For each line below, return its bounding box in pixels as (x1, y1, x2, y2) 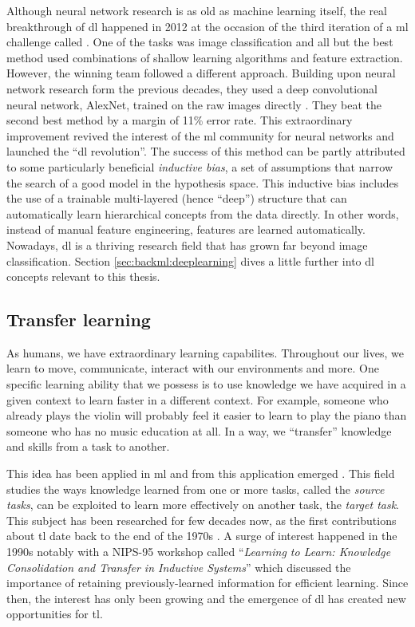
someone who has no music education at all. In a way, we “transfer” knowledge (6, 422, 392, 439)
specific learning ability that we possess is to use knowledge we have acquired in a (6, 376, 406, 392)
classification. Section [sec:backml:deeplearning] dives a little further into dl (6, 252, 374, 269)
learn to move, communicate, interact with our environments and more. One (6, 360, 379, 377)
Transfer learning (6, 307, 151, 332)
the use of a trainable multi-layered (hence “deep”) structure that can (6, 190, 347, 207)
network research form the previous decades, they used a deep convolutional (6, 80, 377, 97)
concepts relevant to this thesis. (6, 268, 160, 285)
